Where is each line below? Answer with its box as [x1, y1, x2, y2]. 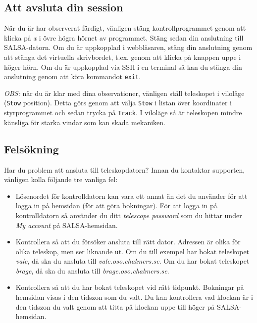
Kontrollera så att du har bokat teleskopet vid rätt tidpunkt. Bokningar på [15, 282, 244, 292]
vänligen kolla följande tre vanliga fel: [4, 174, 118, 185]
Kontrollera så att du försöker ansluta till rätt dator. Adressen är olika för [15, 236, 241, 247]
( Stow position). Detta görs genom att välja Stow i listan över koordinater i [4, 97, 232, 108]
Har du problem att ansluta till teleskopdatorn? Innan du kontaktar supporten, [4, 164, 245, 175]
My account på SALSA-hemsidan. [15, 220, 118, 230]
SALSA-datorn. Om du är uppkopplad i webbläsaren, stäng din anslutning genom [4, 42, 253, 52]
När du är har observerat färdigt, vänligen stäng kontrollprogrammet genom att [4, 23, 246, 33]
